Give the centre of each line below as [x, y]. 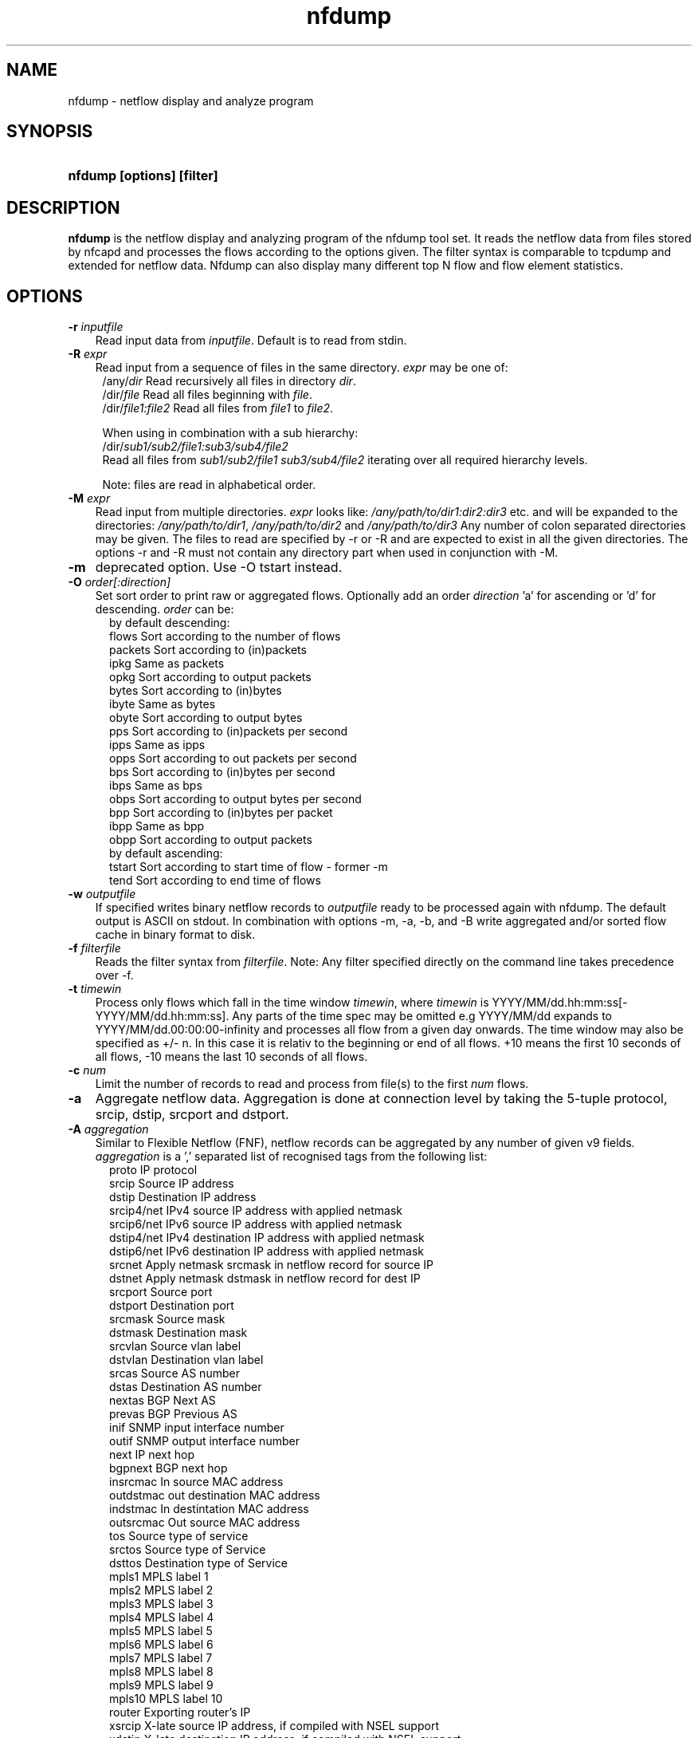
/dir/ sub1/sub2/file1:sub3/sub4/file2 [195, 447]
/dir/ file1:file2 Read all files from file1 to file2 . [218, 408]
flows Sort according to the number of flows [225, 636]
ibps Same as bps [156, 786]
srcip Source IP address [172, 1184]
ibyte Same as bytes [163, 704]
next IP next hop [152, 1455]
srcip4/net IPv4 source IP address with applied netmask [256, 1211]
